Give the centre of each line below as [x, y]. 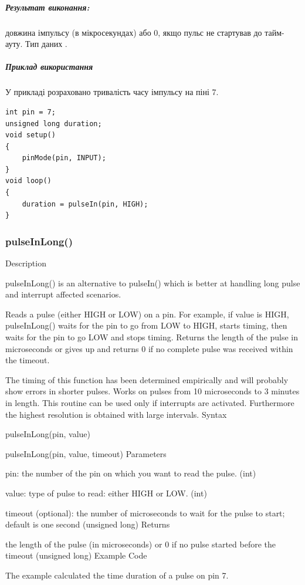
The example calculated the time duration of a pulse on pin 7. [117, 575]
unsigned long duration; [54, 124]
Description [26, 263]
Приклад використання [49, 67]
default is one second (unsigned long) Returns [88, 524]
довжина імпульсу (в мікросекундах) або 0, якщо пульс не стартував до [134, 32]
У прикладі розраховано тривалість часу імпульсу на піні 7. [112, 92]
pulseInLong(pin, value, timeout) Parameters [86, 453]
